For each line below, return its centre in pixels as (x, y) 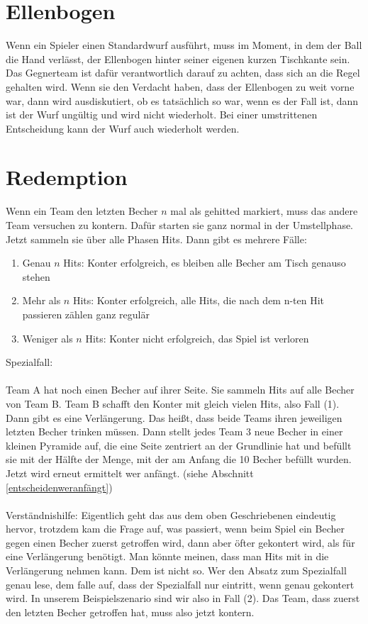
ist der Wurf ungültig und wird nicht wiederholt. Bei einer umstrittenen (162, 115)
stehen (36, 276)
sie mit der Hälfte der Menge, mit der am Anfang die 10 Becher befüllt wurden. (179, 459)
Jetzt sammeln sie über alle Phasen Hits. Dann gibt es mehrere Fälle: (156, 239)
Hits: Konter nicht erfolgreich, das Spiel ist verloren (197, 338)
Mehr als (41, 300)
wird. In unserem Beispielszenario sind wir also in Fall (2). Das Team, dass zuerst (183, 598)
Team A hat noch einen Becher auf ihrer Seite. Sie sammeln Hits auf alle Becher (180, 390)
